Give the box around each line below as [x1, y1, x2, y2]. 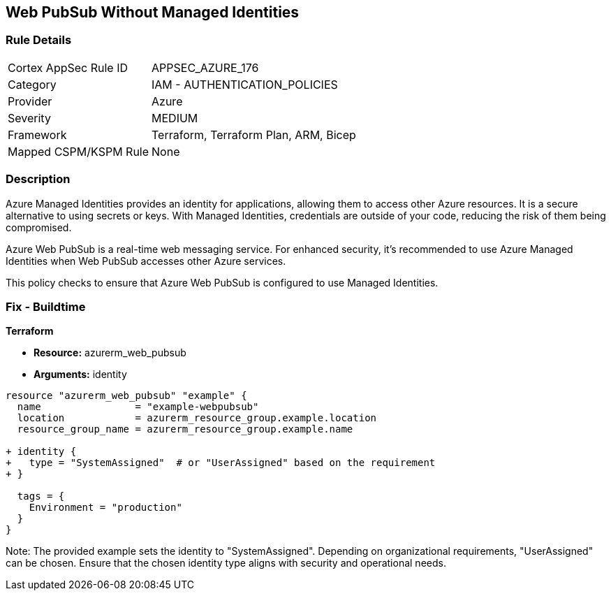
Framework [8, 127, 67, 142]
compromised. [6, 221, 72, 233]
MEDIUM [152, 110, 198, 125]
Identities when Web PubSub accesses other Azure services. [6, 254, 286, 267]
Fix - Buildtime [6, 299, 86, 314]
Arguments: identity [34, 368, 127, 381]
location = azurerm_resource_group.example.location [17, 412, 377, 424]
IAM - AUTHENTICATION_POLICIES [152, 77, 338, 92]
